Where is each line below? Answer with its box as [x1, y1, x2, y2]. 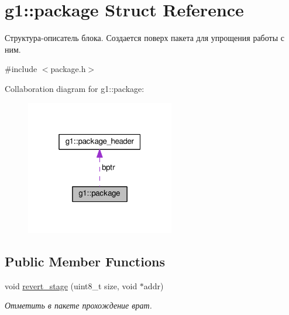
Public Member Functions [5, 252, 165, 270]
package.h [50, 63, 86, 75]
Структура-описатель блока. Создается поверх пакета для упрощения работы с [5, 32, 284, 44]
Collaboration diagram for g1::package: [5, 82, 144, 94]
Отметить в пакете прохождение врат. [5, 299, 152, 311]
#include [5, 63, 37, 75]
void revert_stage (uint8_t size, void [5, 279, 137, 292]
